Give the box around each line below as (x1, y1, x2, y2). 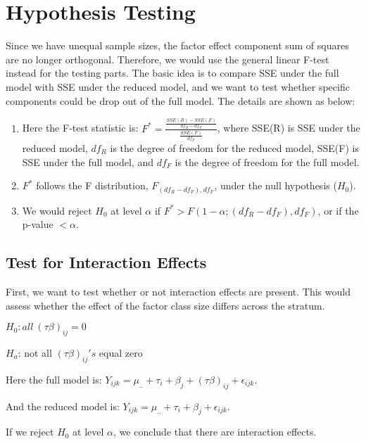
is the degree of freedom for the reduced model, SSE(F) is (110, 140, 359, 155)
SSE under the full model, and (22, 154, 153, 169)
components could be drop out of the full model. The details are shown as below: (6, 93, 355, 108)
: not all (18, 345, 52, 360)
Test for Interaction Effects (6, 251, 207, 273)
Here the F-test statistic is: (22, 120, 139, 135)
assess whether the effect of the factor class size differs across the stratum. (6, 298, 325, 312)
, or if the (317, 203, 359, 217)
